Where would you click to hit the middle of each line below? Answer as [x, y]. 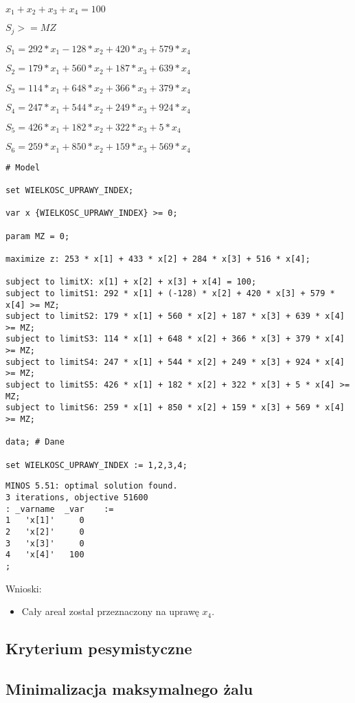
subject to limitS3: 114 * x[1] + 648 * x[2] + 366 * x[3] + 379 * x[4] [175, 339]
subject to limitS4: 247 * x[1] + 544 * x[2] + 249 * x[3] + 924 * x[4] [175, 362]
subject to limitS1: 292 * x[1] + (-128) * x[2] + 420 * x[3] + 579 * [170, 293]
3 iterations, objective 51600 [77, 498]
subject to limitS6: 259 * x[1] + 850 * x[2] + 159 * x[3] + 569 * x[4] [175, 408]
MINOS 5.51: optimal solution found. [92, 486]
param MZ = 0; [38, 236]
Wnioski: [24, 588]
